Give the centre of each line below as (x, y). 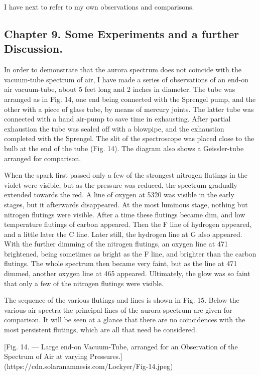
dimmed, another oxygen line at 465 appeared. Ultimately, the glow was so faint (127, 273)
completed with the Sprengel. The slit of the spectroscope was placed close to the (129, 138)
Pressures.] (106, 356)
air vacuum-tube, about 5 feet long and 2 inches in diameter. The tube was (120, 89)
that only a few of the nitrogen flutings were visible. (84, 283)
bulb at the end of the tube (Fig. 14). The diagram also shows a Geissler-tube (124, 148)
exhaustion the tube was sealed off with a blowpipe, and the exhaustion (114, 128)
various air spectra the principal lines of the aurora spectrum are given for (118, 309)
